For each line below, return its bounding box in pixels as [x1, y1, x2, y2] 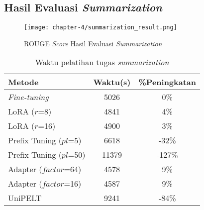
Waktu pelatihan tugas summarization [35, 56, 169, 68]
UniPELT [8, 192, 42, 204]
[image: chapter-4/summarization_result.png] [24, 24, 177, 31]
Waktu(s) [93, 76, 131, 88]
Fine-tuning [8, 91, 49, 103]
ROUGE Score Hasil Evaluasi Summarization [24, 38, 162, 48]
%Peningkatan [138, 76, 197, 88]
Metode [8, 76, 39, 88]
